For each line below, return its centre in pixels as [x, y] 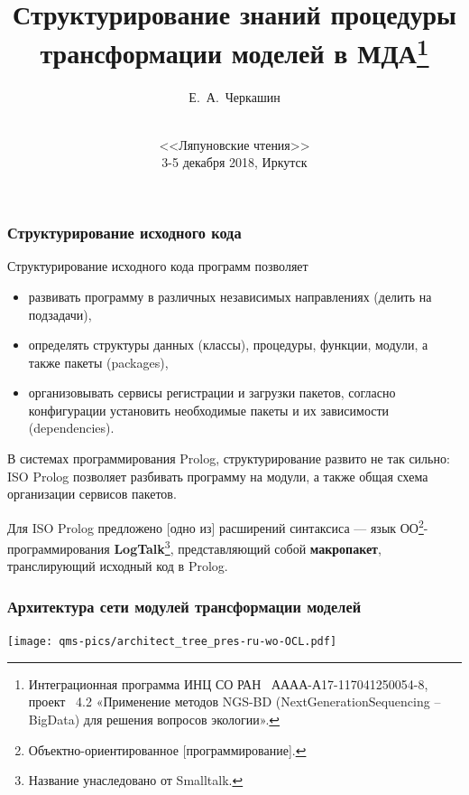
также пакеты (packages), [98, 362]
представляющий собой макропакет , [280, 548]
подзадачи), [60, 314]
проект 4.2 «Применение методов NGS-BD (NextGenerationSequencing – [234, 701]
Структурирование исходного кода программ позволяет [158, 266]
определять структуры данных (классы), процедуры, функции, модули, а [228, 345]
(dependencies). [71, 428]
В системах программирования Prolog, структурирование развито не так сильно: [229, 458]
